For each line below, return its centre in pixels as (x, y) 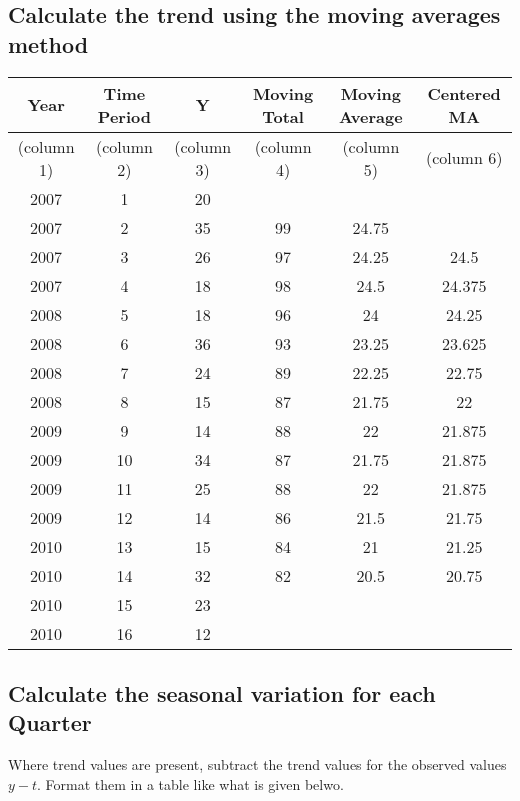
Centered (464, 93)
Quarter (50, 722)
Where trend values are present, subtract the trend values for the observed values (257, 764)
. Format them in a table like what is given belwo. (190, 783)
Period (124, 116)
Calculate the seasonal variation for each (222, 692)
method (48, 43)
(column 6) (464, 158)
